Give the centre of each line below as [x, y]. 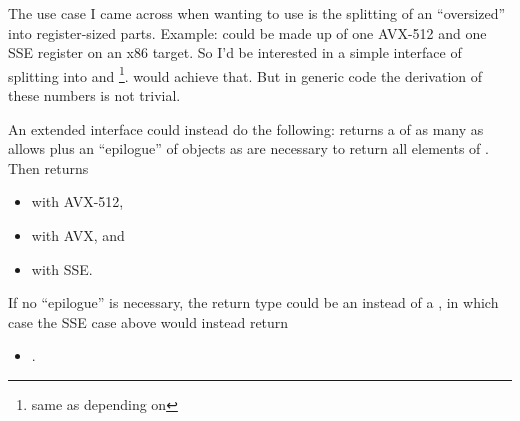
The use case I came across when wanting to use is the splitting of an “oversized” [257, 13]
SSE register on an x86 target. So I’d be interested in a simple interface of [235, 52]
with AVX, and [78, 235]
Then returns [48, 167]
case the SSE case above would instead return [148, 321]
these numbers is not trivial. [94, 95]
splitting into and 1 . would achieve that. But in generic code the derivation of [245, 74]
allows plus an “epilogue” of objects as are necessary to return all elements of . [248, 148]
